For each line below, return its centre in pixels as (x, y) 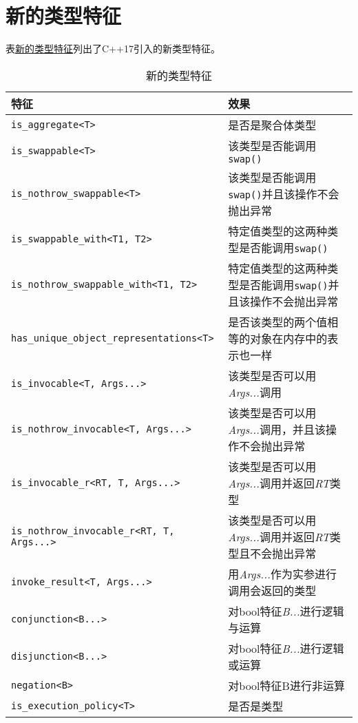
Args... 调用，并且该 (277, 429)
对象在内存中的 (289, 338)
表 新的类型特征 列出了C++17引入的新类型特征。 (113, 49)
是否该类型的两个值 (278, 322)
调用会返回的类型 (272, 590)
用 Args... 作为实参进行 (282, 574)
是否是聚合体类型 (272, 125)
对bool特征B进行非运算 (286, 685)
